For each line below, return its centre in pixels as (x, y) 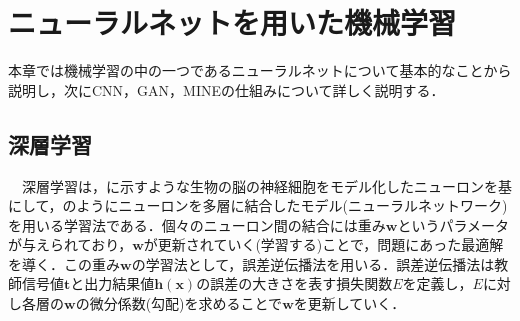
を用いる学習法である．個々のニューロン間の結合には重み (197, 224)
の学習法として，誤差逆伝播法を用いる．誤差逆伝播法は (313, 263)
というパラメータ (453, 224)
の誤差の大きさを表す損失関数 (294, 283)
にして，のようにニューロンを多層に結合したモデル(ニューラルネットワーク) (258, 205)
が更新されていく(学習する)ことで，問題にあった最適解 (323, 244)
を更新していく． (349, 303)
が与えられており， (70, 244)
